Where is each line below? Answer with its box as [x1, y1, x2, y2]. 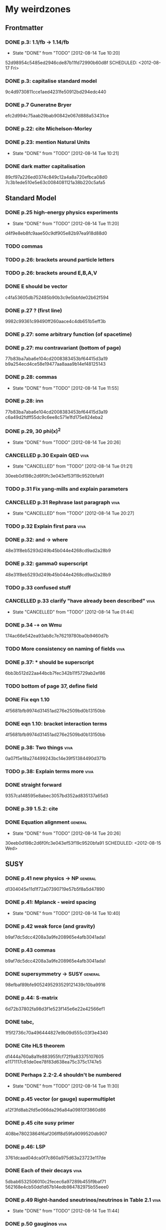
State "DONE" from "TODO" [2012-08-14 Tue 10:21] [12, 150, 119, 156]
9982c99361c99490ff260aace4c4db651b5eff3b [5, 319, 106, 325]
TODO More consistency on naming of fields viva [5, 646, 125, 653]
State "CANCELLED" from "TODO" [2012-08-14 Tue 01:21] [12, 463, 133, 469]
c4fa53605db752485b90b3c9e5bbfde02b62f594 [5, 294, 109, 300]
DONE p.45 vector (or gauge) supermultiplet [5, 1095, 115, 1102]
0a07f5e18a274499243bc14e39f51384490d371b [5, 755, 106, 761]
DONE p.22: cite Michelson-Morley [5, 125, 92, 132]
